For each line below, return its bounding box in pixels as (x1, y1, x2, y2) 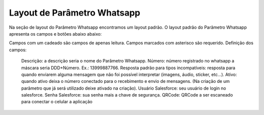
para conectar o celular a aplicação (21, 99, 93, 105)
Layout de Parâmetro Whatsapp (9, 7, 140, 18)
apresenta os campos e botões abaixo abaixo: (9, 31, 102, 37)
